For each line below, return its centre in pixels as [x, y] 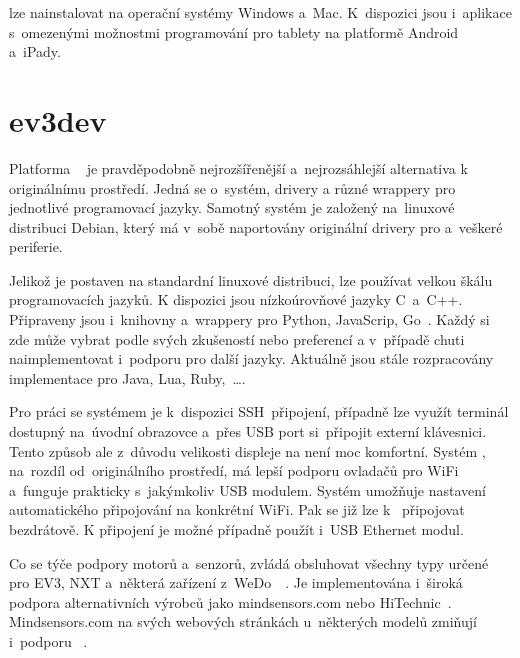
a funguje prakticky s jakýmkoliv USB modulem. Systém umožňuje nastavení [247, 489]
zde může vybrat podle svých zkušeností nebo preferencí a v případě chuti [237, 338]
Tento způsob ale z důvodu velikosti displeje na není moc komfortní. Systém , [247, 450]
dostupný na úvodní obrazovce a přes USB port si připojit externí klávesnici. [248, 431]
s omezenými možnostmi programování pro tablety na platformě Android [234, 31]
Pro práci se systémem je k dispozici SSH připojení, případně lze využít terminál [259, 411]
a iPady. [35, 51]
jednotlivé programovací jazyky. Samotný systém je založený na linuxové [232, 207]
